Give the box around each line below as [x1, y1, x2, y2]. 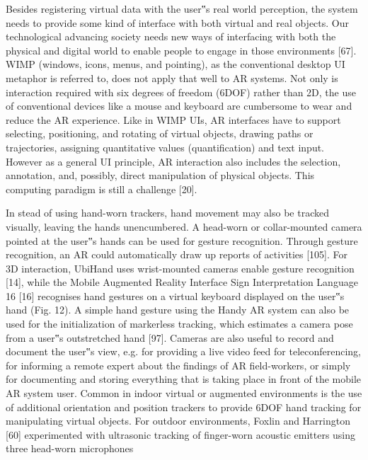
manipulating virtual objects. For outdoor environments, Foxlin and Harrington [6, 413, 351, 428]
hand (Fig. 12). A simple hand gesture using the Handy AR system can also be [6, 302, 350, 317]
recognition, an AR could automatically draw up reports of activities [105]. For [6, 247, 347, 262]
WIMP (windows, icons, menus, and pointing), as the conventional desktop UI [6, 57, 345, 71]
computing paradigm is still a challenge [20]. [6, 181, 197, 196]
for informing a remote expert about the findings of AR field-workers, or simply [6, 357, 351, 372]
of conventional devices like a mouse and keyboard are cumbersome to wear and [6, 98, 352, 113]
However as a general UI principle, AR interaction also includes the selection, [6, 154, 341, 168]
